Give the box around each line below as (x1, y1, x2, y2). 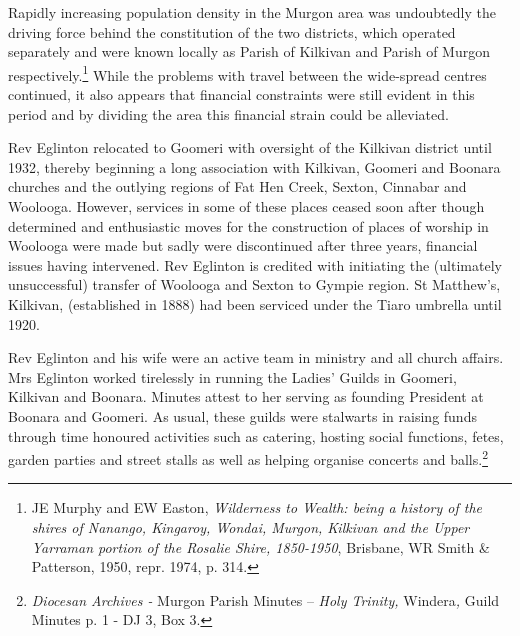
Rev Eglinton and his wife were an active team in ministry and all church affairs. (8, 347, 504, 368)
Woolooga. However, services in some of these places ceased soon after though (8, 196, 485, 216)
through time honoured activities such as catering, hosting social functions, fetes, (8, 425, 504, 446)
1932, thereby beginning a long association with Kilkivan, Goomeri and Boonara (8, 156, 501, 177)
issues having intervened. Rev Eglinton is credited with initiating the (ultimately (8, 254, 502, 275)
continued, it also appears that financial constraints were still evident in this (8, 84, 475, 105)
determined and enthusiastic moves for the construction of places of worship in (8, 215, 489, 236)
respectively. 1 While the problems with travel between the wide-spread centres (8, 61, 487, 85)
